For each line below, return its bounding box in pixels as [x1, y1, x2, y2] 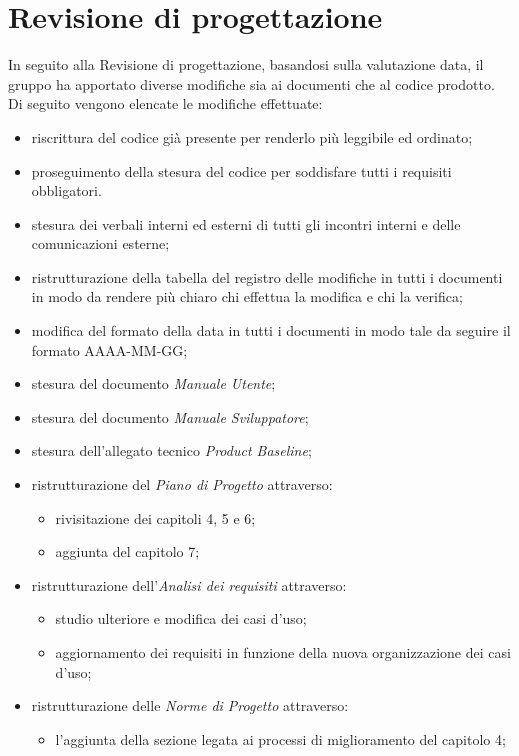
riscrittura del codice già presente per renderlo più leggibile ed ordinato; [31, 126, 473, 147]
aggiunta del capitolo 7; [55, 541, 200, 562]
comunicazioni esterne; [31, 233, 170, 254]
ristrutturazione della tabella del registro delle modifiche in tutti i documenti [31, 266, 503, 287]
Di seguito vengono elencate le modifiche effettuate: [8, 93, 323, 114]
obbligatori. [31, 180, 102, 201]
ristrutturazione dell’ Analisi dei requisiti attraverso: [31, 574, 347, 595]
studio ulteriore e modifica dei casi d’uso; [55, 608, 307, 629]
